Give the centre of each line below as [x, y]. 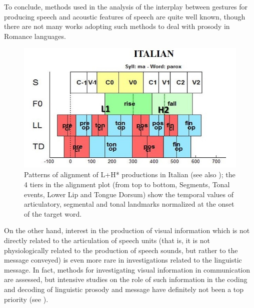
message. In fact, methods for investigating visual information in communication [127, 269]
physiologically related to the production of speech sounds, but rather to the [121, 250]
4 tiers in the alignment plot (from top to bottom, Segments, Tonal [127, 184]
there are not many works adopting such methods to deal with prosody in [117, 26]
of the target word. [53, 213]
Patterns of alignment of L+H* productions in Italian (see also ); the [130, 174]
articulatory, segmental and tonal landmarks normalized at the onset [129, 204]
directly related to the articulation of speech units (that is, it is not [107, 240]
